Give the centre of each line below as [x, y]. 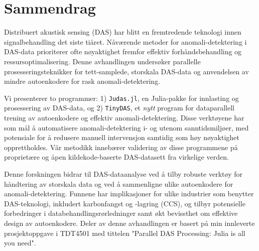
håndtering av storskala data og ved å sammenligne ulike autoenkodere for [119, 183]
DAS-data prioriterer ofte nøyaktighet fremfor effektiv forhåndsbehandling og [123, 51]
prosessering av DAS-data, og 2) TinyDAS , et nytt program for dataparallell [119, 108]
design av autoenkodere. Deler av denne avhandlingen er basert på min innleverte [129, 223]
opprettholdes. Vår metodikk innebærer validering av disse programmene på [121, 147]
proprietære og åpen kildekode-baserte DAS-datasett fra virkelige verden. [116, 157]
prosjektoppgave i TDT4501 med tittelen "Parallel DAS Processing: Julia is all [125, 233]
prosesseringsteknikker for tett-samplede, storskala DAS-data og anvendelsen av [126, 71]
